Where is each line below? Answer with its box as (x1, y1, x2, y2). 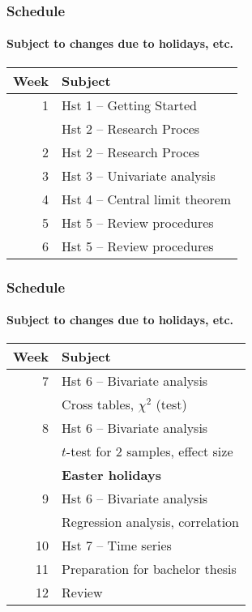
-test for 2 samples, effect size (66, 442, 233, 461)
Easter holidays (62, 465, 161, 485)
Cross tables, (62, 395, 135, 414)
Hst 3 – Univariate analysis (62, 165, 216, 185)
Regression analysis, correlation (62, 512, 240, 532)
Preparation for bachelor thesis (62, 559, 237, 579)
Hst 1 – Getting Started (62, 95, 197, 114)
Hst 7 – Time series (62, 536, 172, 555)
